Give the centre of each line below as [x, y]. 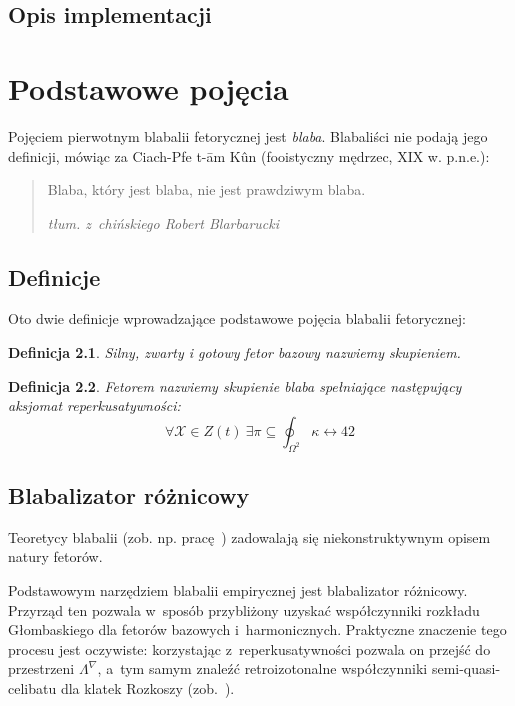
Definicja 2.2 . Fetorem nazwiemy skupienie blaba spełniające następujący [235, 385]
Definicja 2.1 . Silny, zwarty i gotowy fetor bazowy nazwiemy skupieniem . [234, 352]
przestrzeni [41, 668]
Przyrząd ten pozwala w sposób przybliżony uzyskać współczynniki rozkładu [244, 609]
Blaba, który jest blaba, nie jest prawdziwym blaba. [206, 189]
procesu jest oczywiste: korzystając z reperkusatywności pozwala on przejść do [249, 648]
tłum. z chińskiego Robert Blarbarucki [163, 222]
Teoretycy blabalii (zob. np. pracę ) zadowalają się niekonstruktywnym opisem [249, 536]
